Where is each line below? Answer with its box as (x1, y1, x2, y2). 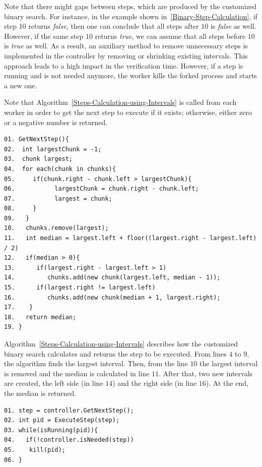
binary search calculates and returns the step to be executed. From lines (4, 348, 227, 359)
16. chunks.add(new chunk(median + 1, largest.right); (4, 294, 221, 301)
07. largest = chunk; (4, 195, 112, 202)
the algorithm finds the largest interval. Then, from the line (4, 358, 188, 369)
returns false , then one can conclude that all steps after (28, 21, 199, 31)
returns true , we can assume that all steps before (95, 30, 245, 41)
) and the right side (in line (112, 378, 197, 388)
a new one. (4, 80, 37, 90)
